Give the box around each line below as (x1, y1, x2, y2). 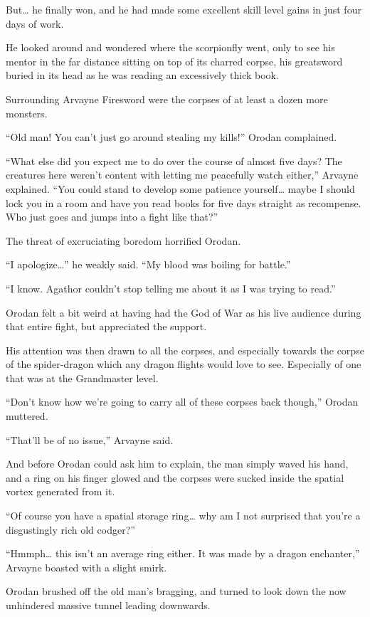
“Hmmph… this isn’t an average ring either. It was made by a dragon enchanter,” (6, 546, 360, 561)
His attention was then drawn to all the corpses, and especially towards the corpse (6, 342, 364, 357)
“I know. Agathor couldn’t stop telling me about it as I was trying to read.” (6, 280, 336, 295)
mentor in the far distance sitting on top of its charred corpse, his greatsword (6, 53, 343, 68)
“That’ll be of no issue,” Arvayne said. (6, 432, 174, 447)
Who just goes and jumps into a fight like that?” (6, 209, 218, 224)
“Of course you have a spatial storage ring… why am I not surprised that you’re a (6, 508, 361, 523)
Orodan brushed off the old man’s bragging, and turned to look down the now (6, 584, 347, 598)
